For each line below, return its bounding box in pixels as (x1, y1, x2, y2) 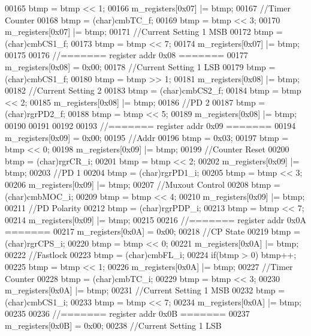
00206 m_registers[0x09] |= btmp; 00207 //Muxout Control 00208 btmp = (5, 178, 280, 190)
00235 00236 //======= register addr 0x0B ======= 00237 (5, 307, 250, 320)
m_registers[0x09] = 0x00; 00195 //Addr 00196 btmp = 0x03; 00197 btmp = (5, 131, 289, 143)
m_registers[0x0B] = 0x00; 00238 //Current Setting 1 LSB (5, 319, 222, 332)
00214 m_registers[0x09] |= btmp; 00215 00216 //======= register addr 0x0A (5, 213, 306, 226)
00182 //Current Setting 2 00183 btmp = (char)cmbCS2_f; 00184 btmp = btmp (5, 84, 301, 97)
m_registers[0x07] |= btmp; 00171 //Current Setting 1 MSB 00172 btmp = (5, 25, 283, 38)
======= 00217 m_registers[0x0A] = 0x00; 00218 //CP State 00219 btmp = (5, 225, 300, 238)
